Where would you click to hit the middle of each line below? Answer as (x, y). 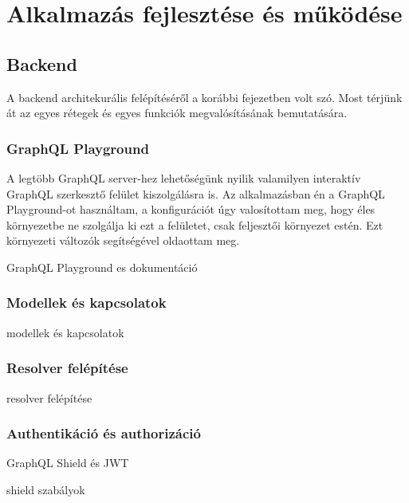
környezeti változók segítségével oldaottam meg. (123, 240)
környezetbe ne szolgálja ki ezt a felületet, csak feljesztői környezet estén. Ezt (195, 224)
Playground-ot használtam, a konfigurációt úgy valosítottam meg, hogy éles (191, 209)
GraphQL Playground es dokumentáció (102, 267)
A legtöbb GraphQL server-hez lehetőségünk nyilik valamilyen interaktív (184, 177)
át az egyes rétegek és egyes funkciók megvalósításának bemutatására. (177, 113)
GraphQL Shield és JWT (68, 463)
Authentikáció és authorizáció (104, 433)
